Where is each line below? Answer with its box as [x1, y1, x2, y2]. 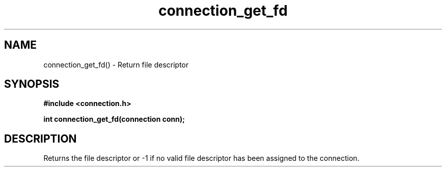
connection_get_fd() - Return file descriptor [43, 60, 189, 69]
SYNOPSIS [4, 78, 60, 91]
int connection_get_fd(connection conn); [43, 115, 185, 124]
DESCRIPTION [4, 132, 77, 145]
